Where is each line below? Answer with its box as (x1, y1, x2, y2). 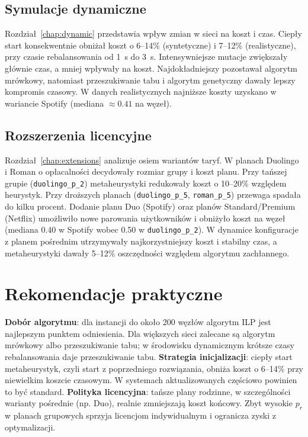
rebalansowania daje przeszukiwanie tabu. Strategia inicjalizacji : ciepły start (5, 351, 293, 362)
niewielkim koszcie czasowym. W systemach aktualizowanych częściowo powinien (5, 374, 297, 386)
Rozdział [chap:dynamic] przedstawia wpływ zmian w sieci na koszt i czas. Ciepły (5, 27, 302, 40)
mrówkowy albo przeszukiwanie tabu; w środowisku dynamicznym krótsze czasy (5, 339, 294, 351)
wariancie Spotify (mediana (5, 97, 104, 109)
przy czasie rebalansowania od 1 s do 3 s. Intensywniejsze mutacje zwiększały (5, 50, 288, 63)
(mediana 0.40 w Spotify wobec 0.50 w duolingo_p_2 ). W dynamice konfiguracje (5, 223, 299, 236)
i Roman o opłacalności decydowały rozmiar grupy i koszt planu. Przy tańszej (5, 165, 287, 178)
